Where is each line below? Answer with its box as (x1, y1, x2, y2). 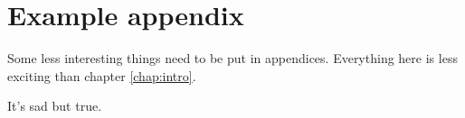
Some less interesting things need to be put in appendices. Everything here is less (7, 49, 458, 68)
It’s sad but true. (7, 96, 102, 115)
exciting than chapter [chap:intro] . (7, 66, 196, 85)
